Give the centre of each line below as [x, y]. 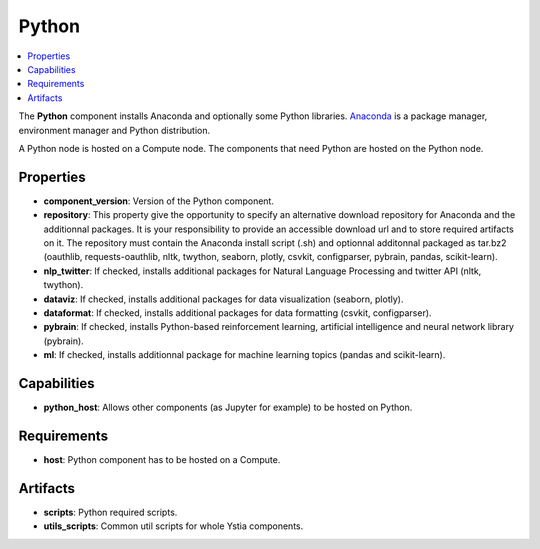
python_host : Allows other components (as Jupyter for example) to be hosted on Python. [228, 407]
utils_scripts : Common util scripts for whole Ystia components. [173, 526]
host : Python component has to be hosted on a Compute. [162, 459]
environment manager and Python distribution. [114, 130]
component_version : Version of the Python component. [159, 201]
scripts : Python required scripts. [110, 512]
